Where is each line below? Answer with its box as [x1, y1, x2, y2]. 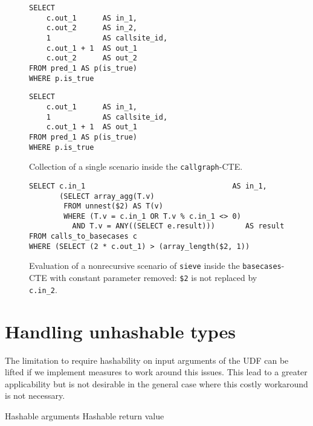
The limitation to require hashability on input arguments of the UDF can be [5, 353, 289, 366]
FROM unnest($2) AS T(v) [63, 202, 163, 211]
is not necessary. [5, 389, 65, 402]
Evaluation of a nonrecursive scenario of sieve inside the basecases [29, 259, 282, 272]
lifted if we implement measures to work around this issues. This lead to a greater [5, 366, 308, 378]
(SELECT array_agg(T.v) [59, 192, 155, 201]
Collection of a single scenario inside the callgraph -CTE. [29, 160, 243, 173]
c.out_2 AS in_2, [46, 24, 137, 33]
